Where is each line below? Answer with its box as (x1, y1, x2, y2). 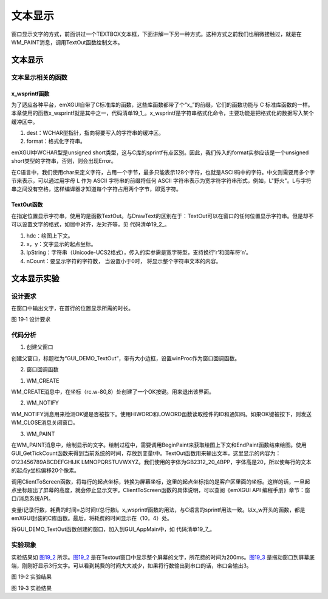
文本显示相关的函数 (11, 73, 68, 81)
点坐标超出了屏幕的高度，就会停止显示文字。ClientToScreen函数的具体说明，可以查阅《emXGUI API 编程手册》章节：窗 (11, 486, 310, 493)
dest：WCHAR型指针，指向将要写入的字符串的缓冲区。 (26, 129, 164, 137)
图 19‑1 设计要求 (11, 316, 51, 323)
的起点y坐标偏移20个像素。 (11, 467, 80, 474)
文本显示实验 (11, 273, 60, 284)
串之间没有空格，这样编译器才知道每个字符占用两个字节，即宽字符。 (11, 185, 182, 193)
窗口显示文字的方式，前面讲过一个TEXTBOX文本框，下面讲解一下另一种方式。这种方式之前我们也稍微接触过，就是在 (11, 30, 302, 38)
